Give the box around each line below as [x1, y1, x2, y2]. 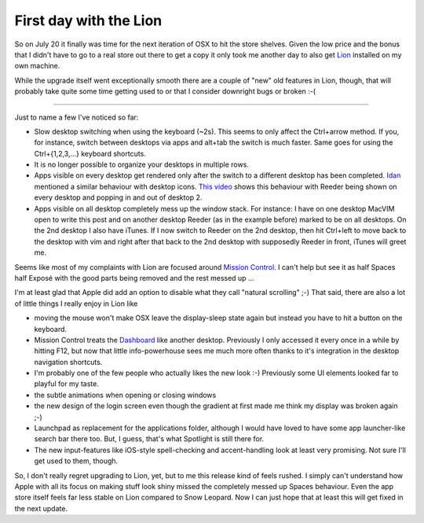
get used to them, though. [34, 456, 119, 466]
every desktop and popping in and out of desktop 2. [34, 193, 203, 202]
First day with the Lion [14, 12, 163, 29]
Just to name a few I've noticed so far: [14, 112, 139, 122]
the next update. [14, 503, 68, 513]
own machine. [14, 61, 60, 71]
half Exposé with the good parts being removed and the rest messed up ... [14, 273, 254, 282]
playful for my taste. [34, 379, 100, 389]
